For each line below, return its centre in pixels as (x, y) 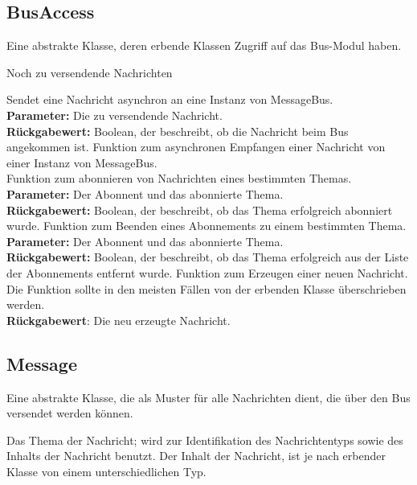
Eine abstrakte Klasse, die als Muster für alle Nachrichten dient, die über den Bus (208, 397)
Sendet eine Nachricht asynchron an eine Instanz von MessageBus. (170, 99)
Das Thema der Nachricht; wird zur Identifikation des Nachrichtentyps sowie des (205, 440)
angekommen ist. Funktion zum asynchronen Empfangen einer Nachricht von (196, 147)
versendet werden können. (70, 413)
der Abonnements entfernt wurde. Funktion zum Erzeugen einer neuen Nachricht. (207, 272)
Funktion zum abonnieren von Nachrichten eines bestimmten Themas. (179, 178)
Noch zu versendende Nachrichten (90, 72)
